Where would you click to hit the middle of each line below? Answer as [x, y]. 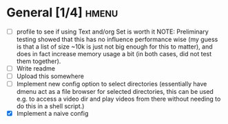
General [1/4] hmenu [62, 13]
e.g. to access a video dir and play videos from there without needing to [118, 99]
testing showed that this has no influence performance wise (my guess [117, 39]
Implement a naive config [52, 114]
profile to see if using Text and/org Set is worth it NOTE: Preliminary [113, 32]
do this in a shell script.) [50, 106]
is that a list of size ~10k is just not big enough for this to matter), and [114, 47]
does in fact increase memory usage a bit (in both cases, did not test [114, 54]
